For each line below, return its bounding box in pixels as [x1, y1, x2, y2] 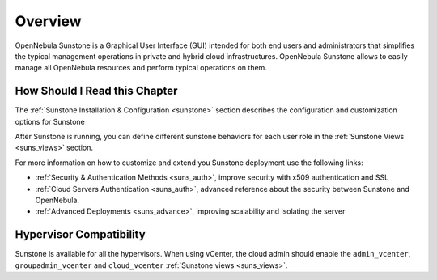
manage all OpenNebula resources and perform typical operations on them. [15, 63, 267, 73]
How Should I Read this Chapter [15, 84, 178, 98]
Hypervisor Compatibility [15, 227, 146, 242]
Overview [15, 12, 82, 30]
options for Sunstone [15, 117, 85, 126]
